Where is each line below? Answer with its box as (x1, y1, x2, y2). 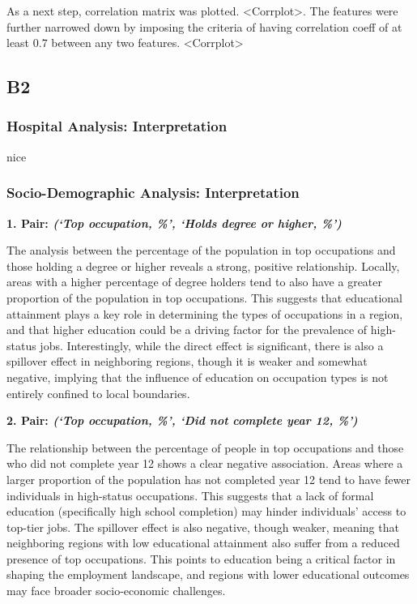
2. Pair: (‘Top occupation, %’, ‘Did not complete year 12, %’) (6, 412, 358, 429)
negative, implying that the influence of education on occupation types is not (6, 368, 389, 385)
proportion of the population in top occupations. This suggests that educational (6, 289, 402, 306)
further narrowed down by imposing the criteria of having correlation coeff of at (6, 18, 402, 35)
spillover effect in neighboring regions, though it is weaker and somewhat (6, 353, 368, 370)
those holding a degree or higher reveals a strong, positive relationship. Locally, (6, 257, 400, 274)
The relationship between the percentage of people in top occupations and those (6, 439, 404, 456)
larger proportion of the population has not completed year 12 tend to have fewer (6, 470, 411, 487)
